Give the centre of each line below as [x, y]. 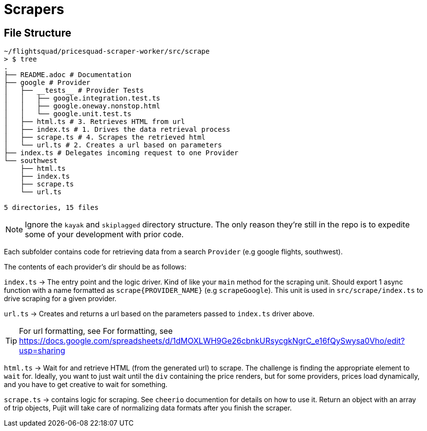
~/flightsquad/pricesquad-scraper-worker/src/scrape [107, 51]
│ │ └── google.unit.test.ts [68, 114]
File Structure [38, 33]
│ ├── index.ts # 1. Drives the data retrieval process [117, 130]
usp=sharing [42, 351]
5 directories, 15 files [51, 208]
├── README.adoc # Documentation [68, 75]
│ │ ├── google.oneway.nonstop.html [82, 106]
